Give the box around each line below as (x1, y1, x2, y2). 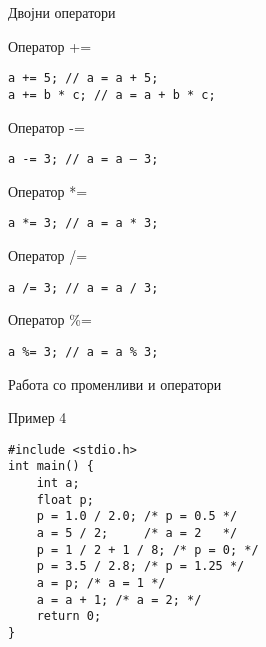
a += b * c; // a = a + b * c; (8, 87, 216, 102)
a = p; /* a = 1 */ (36, 575, 166, 590)
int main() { (8, 459, 94, 474)
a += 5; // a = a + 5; (8, 71, 159, 86)
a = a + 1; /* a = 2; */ (36, 592, 202, 607)
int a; (36, 476, 80, 490)
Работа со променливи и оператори (8, 373, 222, 394)
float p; (36, 492, 94, 507)
